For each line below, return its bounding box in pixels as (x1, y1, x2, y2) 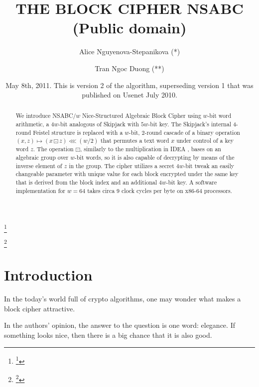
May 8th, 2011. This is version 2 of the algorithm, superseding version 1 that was (5, 80, 254, 90)
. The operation (33, 145, 74, 153)
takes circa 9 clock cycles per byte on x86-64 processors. (87, 186, 232, 194)
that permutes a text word (100, 136, 169, 145)
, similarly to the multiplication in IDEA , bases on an (80, 145, 221, 153)
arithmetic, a (15, 120, 49, 128)
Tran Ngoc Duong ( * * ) (95, 63, 164, 73)
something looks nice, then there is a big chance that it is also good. (4, 329, 212, 340)
